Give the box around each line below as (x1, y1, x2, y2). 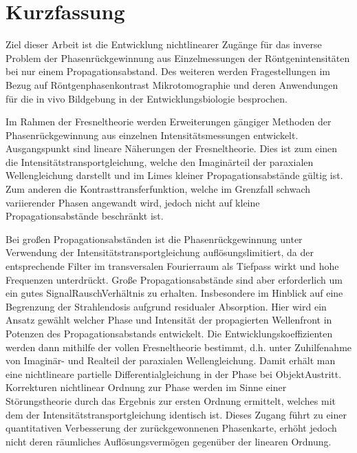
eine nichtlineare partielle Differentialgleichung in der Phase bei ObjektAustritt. (6, 366, 342, 381)
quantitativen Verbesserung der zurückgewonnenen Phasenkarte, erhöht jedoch (6, 421, 337, 435)
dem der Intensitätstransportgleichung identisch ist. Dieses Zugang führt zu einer (6, 407, 347, 421)
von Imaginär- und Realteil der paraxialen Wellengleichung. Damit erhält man (6, 353, 336, 368)
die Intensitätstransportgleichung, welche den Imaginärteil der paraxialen (6, 154, 314, 169)
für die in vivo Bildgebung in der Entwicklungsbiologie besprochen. (6, 91, 288, 105)
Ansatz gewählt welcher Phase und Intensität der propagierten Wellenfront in (6, 313, 332, 327)
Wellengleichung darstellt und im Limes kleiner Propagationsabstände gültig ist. (6, 168, 343, 182)
